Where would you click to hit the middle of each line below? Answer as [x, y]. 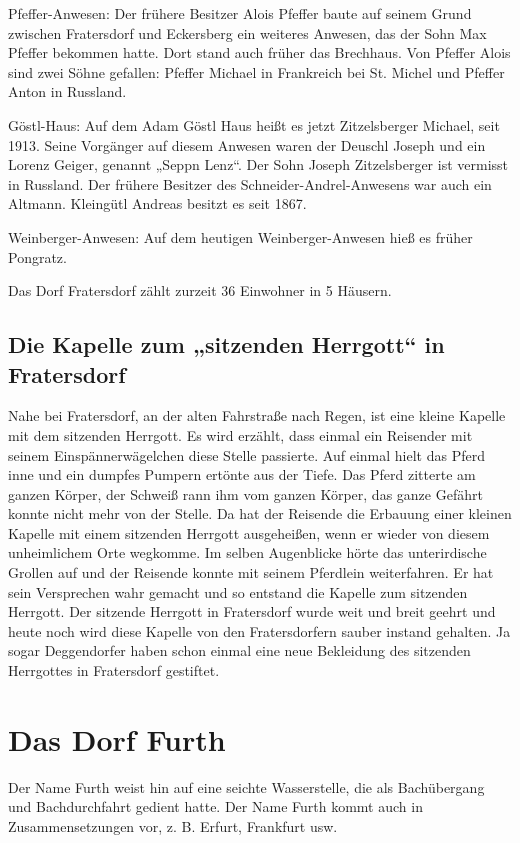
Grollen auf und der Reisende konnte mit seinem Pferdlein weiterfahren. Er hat [251, 572]
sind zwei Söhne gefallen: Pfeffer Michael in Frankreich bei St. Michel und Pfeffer [256, 71]
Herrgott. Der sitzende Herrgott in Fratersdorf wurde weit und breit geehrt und [252, 611]
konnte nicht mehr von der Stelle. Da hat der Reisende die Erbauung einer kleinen [260, 513]
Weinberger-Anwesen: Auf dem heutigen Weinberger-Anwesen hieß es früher [240, 236]
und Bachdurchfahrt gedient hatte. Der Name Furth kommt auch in [215, 806]
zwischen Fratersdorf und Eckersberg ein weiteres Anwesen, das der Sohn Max [247, 32]
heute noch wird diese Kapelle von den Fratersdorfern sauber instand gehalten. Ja [259, 630]
